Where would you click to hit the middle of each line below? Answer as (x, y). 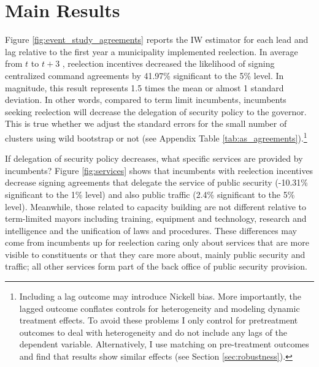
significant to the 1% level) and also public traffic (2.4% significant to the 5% (150, 194)
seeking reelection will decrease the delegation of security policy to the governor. (156, 111)
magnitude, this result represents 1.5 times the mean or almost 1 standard (144, 87)
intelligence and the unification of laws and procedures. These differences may (151, 230)
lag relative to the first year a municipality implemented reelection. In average (152, 51)
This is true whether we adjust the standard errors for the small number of (146, 123)
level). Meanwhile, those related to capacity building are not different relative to (156, 206)
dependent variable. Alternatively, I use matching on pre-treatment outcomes (164, 344)
